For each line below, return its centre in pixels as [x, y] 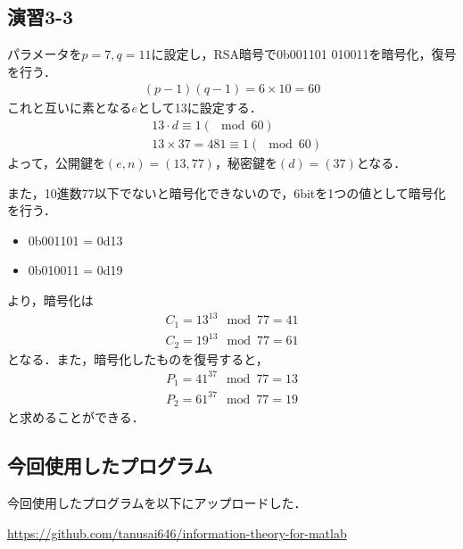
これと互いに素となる [70, 108]
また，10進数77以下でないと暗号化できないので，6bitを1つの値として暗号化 [227, 192]
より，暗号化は [50, 300]
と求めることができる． [76, 417]
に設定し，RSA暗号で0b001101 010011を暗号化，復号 [304, 54]
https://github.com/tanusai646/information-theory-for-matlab [177, 532]
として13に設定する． [200, 108]
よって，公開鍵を [56, 163]
